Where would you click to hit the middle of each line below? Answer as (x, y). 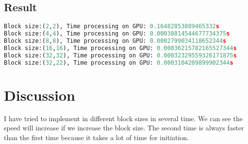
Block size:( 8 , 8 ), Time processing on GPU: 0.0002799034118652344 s (115, 41)
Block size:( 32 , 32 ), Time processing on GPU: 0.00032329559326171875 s (120, 55)
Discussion (40, 95)
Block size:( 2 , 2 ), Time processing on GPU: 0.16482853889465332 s (112, 27)
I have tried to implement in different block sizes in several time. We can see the (123, 118)
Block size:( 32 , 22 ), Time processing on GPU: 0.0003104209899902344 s (119, 63)
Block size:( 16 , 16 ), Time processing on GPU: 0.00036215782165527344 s (120, 48)
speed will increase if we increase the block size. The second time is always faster (124, 128)
